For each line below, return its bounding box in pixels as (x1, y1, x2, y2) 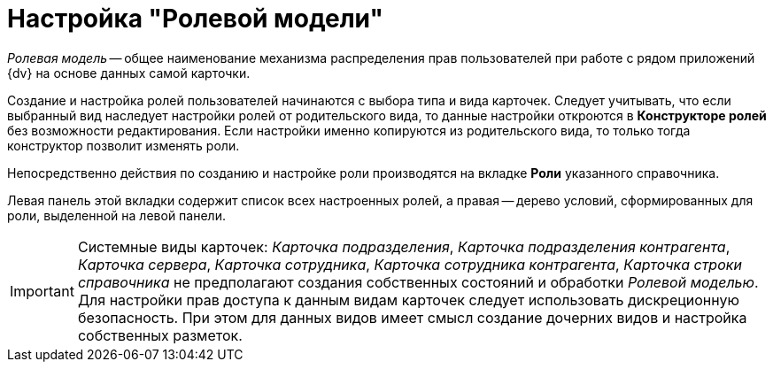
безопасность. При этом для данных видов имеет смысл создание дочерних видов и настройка (77, 308, 747, 327)
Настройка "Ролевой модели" (7, 4, 383, 34)
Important (10, 281, 74, 300)
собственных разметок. (77, 326, 243, 344)
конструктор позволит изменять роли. (7, 137, 240, 153)
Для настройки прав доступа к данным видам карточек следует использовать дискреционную (77, 290, 739, 309)
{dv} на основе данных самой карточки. (7, 65, 251, 81)
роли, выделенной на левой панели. (7, 207, 226, 223)
